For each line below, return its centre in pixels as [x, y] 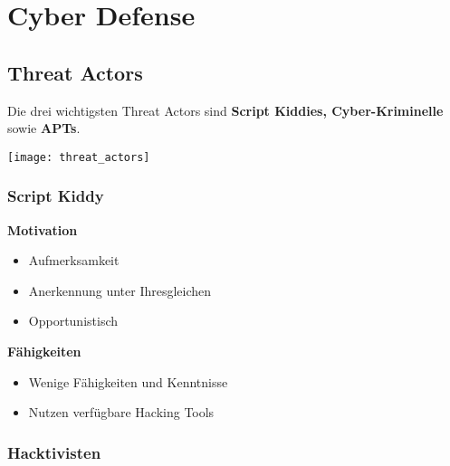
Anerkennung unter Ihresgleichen [120, 290]
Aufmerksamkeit [74, 260]
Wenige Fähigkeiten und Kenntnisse [128, 381]
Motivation [43, 229]
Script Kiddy [56, 196]
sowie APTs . [44, 128]
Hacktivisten [54, 452]
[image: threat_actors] [79, 157]
